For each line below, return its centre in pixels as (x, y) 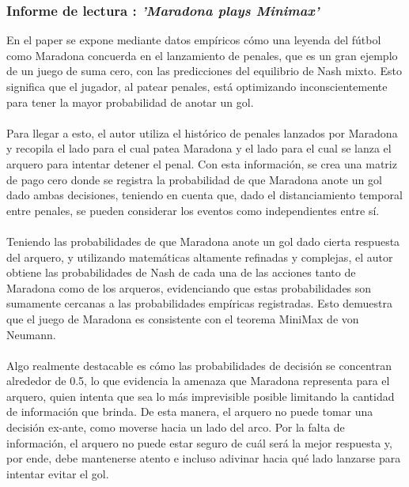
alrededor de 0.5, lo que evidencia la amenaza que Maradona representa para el (198, 381)
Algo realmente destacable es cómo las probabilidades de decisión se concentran (199, 365)
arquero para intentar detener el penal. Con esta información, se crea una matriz (202, 163)
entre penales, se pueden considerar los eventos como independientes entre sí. (193, 210)
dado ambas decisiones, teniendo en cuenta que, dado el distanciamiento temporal (204, 195)
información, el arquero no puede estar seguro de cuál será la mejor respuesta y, (199, 442)
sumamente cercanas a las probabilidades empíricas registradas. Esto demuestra (199, 303)
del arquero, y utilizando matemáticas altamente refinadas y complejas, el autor (200, 257)
